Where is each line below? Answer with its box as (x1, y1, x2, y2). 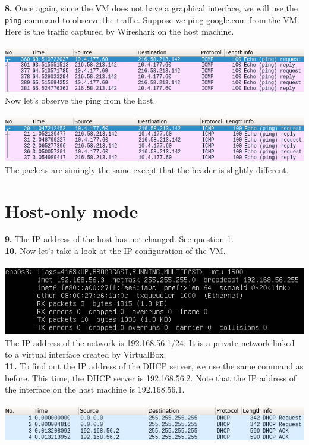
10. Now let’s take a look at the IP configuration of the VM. (5, 245, 226, 257)
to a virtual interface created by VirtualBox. (5, 348, 166, 361)
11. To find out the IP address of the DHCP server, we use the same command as (5, 359, 304, 372)
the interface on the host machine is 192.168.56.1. (5, 383, 185, 396)
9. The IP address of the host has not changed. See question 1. (5, 233, 234, 245)
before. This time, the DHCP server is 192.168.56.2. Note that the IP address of (5, 371, 296, 384)
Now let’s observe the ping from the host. (5, 94, 156, 106)
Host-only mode (5, 198, 138, 223)
